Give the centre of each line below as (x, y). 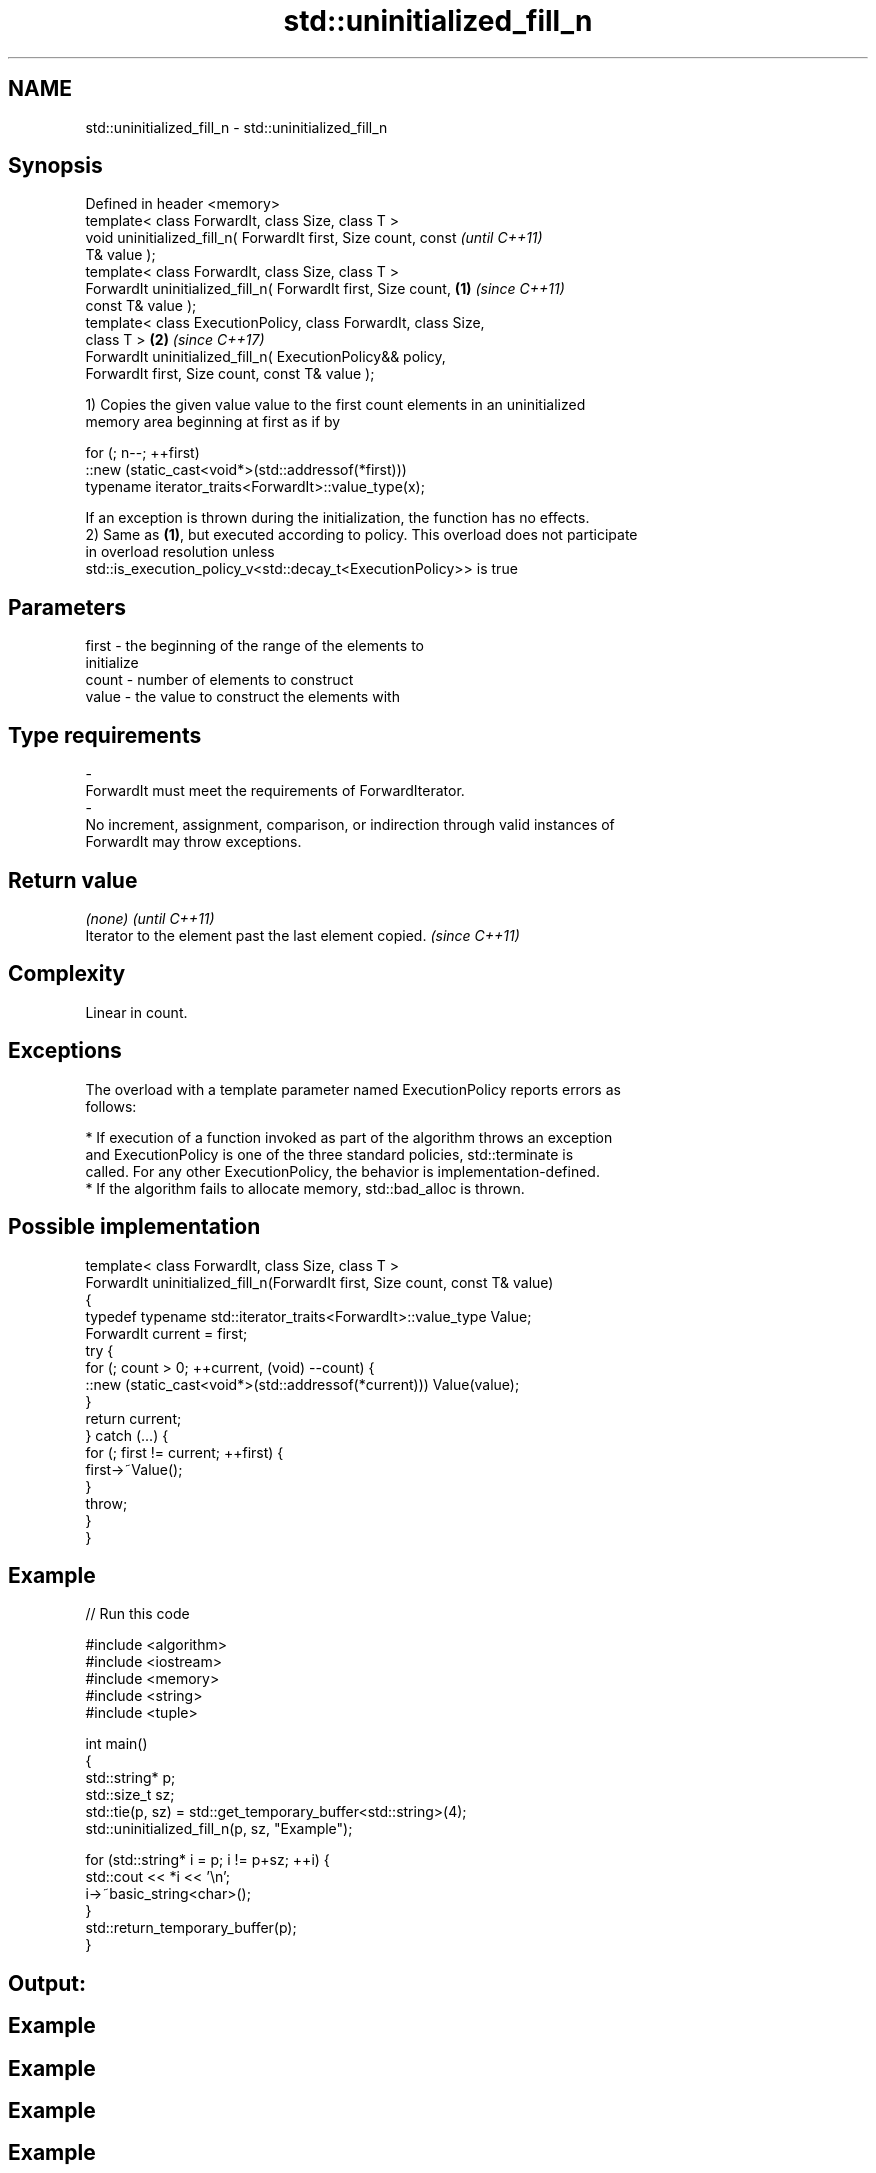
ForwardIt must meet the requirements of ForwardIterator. (275, 791)
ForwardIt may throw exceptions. (193, 842)
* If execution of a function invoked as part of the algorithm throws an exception (349, 1137)
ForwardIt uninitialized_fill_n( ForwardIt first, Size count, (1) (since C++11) (325, 289)
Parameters (67, 607)
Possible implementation (134, 1227)
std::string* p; (130, 1778)
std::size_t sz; (130, 1795)
